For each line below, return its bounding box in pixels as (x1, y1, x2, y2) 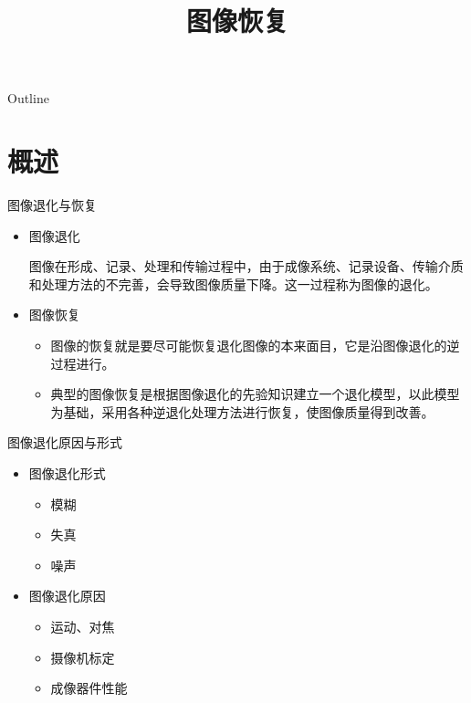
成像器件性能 (50, 678, 128, 698)
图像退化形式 (28, 464, 106, 483)
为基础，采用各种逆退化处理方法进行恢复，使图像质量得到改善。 (50, 402, 434, 421)
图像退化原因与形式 (7, 433, 122, 452)
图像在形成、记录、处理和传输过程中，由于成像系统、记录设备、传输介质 (28, 257, 464, 276)
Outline (7, 89, 49, 108)
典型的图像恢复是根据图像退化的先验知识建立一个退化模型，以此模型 (50, 384, 460, 404)
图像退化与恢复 (7, 195, 97, 215)
